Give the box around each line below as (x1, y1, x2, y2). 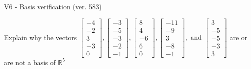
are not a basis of (4, 57, 56, 67)
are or (229, 32, 248, 42)
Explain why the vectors (4, 32, 77, 42)
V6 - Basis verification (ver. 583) (4, 1, 102, 11)
